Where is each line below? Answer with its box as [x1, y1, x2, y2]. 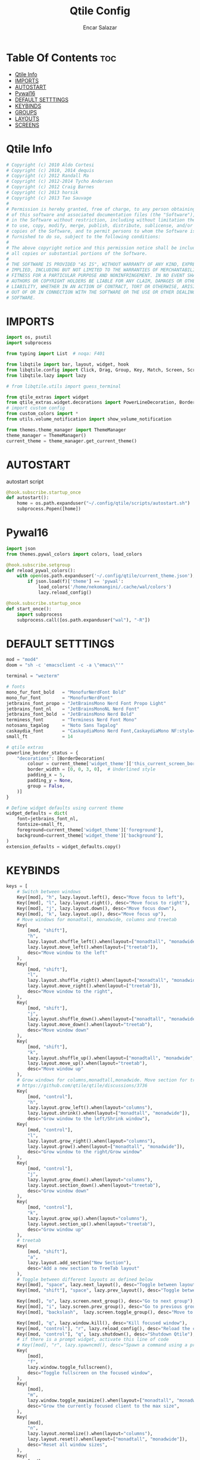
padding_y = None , [27, 778, 73, 784]
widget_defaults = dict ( [6, 810, 68, 816]
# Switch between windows [17, 889, 82, 895]
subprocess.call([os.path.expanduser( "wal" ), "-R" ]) [17, 617, 151, 623]
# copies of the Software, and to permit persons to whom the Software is [6, 228, 196, 235]
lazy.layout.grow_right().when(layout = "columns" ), [27, 1138, 156, 1144]
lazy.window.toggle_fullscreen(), [27, 1364, 113, 1370]
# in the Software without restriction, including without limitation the [6, 217, 196, 223]
